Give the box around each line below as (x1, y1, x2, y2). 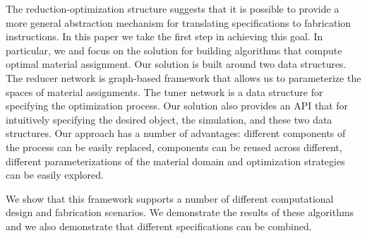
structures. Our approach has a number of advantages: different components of (6, 126, 346, 141)
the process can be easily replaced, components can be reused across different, (6, 139, 342, 154)
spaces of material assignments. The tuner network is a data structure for (6, 84, 323, 99)
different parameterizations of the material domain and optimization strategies (6, 153, 345, 168)
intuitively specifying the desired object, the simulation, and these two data (6, 112, 332, 126)
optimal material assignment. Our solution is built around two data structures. (6, 56, 347, 71)
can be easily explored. (6, 167, 104, 182)
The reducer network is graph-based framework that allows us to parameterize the (6, 70, 361, 85)
